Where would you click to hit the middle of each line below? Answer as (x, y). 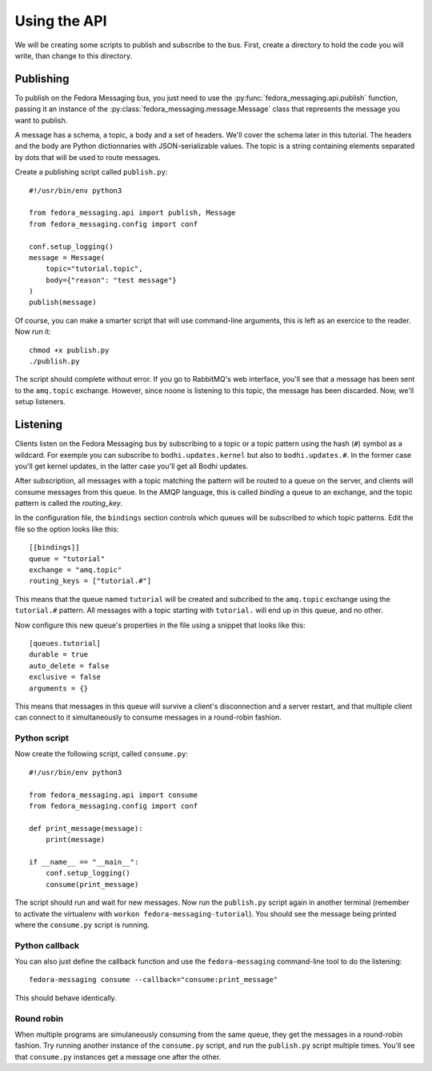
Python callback (47, 945)
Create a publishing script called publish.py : (91, 172)
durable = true (59, 655)
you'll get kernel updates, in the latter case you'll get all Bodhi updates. (132, 466)
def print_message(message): (86, 828)
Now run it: (33, 331)
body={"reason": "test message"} (111, 280)
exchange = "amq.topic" (76, 570)
